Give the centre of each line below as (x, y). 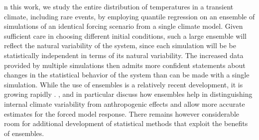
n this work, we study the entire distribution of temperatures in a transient (119, 6)
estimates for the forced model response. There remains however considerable (122, 113)
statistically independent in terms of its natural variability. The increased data (124, 55)
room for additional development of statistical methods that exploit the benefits (126, 123)
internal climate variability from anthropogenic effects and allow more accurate (125, 104)
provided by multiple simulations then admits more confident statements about (125, 65)
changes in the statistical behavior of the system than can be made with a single (127, 75)
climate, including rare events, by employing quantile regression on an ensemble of (129, 16)
